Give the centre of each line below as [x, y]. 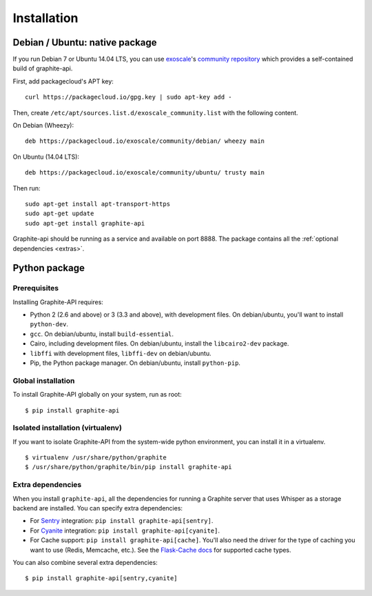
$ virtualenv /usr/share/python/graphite [96, 458]
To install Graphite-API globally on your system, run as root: [97, 395]
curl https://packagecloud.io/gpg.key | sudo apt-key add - [128, 97]
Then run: [27, 188]
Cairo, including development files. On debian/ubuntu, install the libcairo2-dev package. [159, 344]
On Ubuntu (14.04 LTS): [46, 157]
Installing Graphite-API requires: [58, 302]
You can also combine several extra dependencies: [85, 562]
